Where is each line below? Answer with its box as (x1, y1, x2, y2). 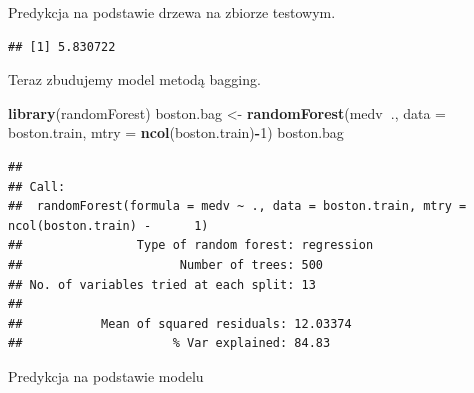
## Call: (8, 179, 66, 194)
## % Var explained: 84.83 (8, 336, 331, 351)
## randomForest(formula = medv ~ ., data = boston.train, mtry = (8, 199, 467, 214)
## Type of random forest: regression (8, 238, 374, 253)
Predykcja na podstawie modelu (8, 365, 204, 386)
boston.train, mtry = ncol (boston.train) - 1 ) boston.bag (8, 122, 344, 143)
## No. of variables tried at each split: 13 (8, 277, 316, 292)
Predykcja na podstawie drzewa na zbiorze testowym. (8, 2, 336, 22)
